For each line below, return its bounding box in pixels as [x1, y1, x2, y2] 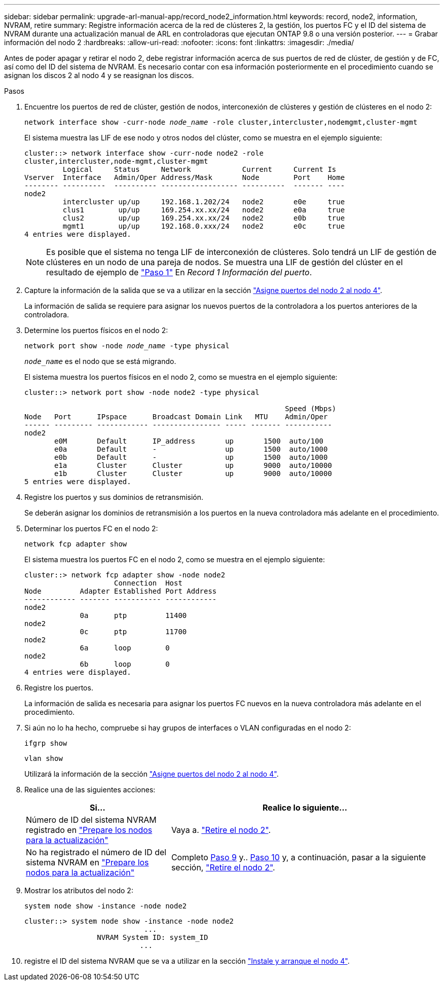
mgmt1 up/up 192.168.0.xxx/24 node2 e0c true [62, 222, 345, 230]
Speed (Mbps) [285, 405, 337, 413]
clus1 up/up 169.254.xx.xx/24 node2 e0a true [62, 206, 345, 214]
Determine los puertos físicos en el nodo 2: [24, 326, 168, 335]
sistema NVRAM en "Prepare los [26, 857, 149, 867]
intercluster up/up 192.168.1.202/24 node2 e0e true [62, 198, 345, 206]
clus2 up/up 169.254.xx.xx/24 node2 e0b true [62, 214, 345, 222]
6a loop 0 [80, 644, 170, 652]
